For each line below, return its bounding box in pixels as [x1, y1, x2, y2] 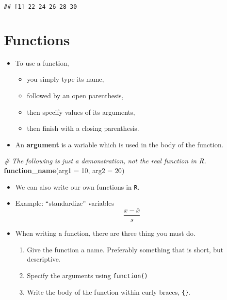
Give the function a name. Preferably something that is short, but [27, 244, 224, 254]
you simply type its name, [27, 74, 104, 84]
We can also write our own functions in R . [15, 181, 140, 192]
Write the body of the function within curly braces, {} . [27, 286, 191, 297]
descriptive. [27, 254, 61, 264]
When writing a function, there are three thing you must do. [15, 228, 195, 238]
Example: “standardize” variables [15, 198, 114, 208]
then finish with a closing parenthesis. [27, 123, 139, 133]
